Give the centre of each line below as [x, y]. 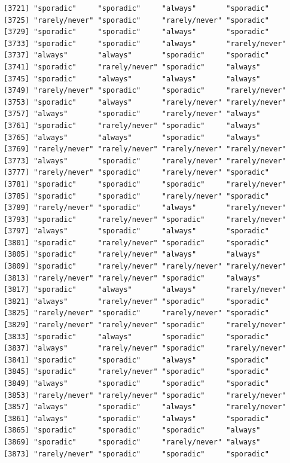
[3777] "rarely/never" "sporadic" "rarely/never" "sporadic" [136, 173]
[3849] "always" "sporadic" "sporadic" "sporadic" [136, 383]
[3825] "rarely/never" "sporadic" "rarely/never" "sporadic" [136, 313]
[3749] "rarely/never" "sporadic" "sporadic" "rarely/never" [145, 91]
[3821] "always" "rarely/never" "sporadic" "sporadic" [136, 301]
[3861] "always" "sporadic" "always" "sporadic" [136, 418]
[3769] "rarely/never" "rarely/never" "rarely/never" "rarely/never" [145, 149]
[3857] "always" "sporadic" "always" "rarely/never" [145, 407]
